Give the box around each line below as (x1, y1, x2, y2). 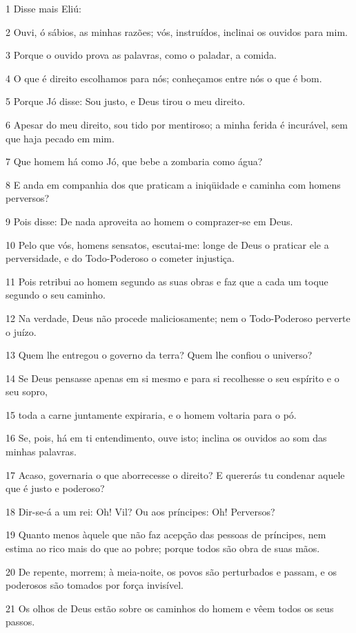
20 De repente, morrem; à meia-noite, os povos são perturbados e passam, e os (6, 564, 337, 578)
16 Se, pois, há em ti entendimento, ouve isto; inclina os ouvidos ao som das (6, 431, 327, 445)
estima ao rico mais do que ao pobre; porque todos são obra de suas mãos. (6, 541, 320, 556)
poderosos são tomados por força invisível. (6, 578, 184, 592)
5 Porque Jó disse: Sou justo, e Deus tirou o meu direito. (6, 94, 246, 108)
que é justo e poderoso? (6, 481, 105, 495)
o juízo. (6, 324, 37, 339)
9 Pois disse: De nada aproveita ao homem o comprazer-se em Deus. (6, 214, 293, 228)
